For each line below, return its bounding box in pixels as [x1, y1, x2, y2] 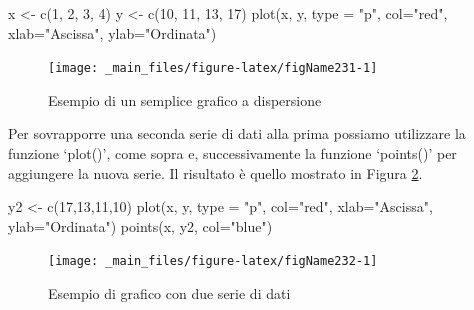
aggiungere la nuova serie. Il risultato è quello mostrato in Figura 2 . [8, 162, 423, 183]
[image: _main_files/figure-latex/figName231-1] [48, 61, 378, 76]
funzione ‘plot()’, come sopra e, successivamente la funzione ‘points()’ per [8, 143, 457, 164]
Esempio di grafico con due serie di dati [48, 283, 291, 304]
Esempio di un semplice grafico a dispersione [48, 89, 322, 110]
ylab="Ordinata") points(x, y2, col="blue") [8, 215, 273, 236]
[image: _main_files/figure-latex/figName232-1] [48, 254, 378, 269]
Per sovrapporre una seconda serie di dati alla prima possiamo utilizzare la [8, 123, 466, 144]
